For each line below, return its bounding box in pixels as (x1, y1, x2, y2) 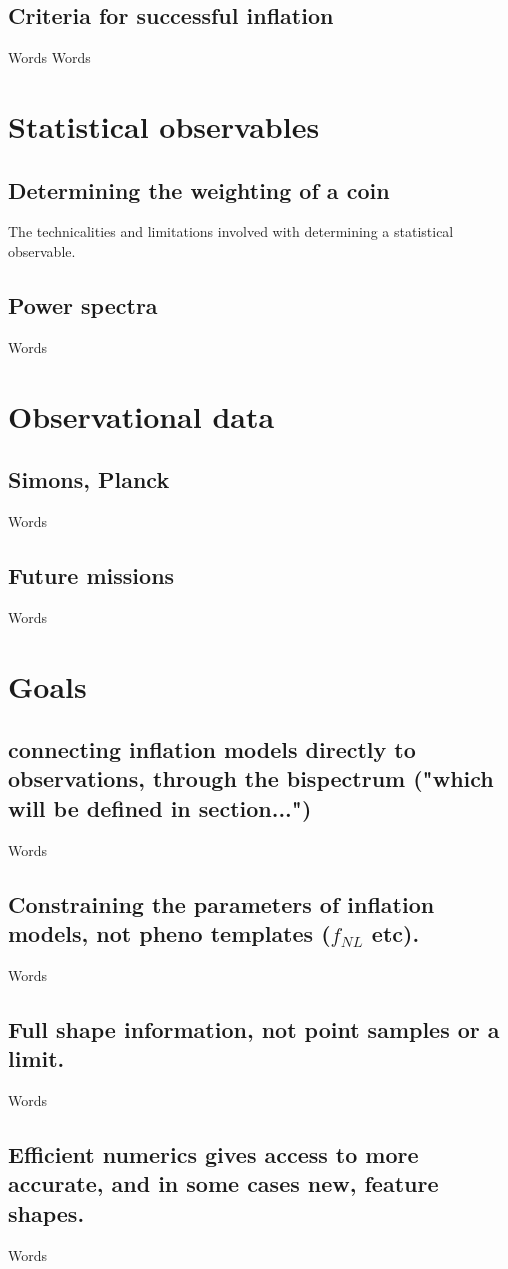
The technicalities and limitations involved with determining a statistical (8, 221, 454, 242)
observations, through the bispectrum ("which (8, 763, 494, 794)
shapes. (8, 1197, 85, 1228)
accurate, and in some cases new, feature (8, 1168, 439, 1199)
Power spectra (8, 289, 158, 320)
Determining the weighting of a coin (8, 174, 390, 205)
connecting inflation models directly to (8, 734, 416, 765)
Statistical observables (8, 105, 320, 146)
